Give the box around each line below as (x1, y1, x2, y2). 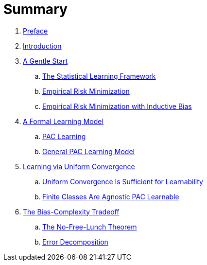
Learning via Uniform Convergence (23, 162, 135, 171)
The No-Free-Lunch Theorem (42, 222, 137, 231)
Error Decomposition (42, 237, 108, 246)
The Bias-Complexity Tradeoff (23, 207, 120, 216)
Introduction (23, 41, 62, 50)
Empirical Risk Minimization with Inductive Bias (42, 102, 192, 110)
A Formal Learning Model (23, 117, 103, 125)
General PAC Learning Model (42, 147, 135, 156)
